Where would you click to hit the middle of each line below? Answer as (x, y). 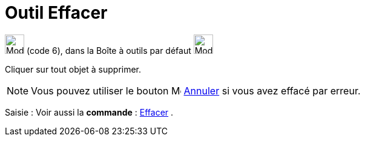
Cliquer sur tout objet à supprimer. (73, 69)
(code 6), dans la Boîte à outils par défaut (109, 50)
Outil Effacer (56, 13)
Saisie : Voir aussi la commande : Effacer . (89, 112)
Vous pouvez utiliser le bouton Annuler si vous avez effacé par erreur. (196, 90)
